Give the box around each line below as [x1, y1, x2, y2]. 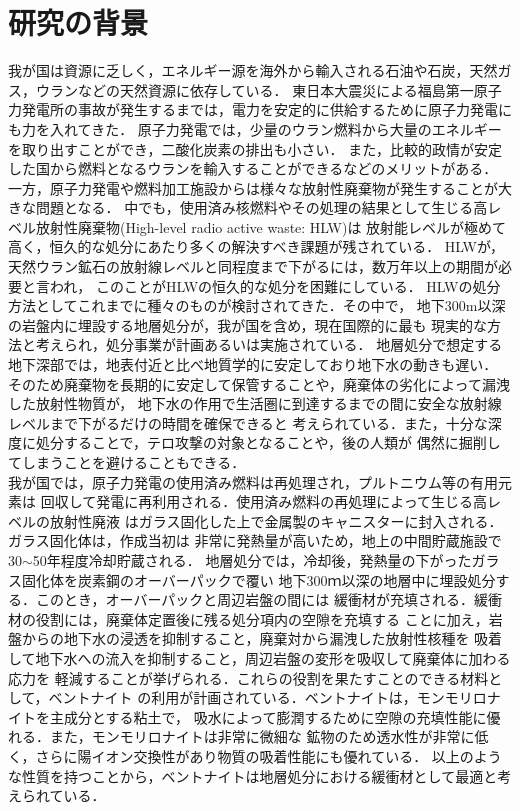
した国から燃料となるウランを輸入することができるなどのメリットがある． [8, 158, 498, 179]
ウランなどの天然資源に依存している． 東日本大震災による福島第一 [35, 79, 474, 100]
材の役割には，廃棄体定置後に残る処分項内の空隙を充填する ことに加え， [8, 608, 489, 629]
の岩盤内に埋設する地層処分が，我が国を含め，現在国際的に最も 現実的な [8, 314, 488, 335]
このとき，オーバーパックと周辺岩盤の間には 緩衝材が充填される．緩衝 [35, 589, 502, 610]
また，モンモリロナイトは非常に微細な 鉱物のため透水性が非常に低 [49, 726, 489, 747]
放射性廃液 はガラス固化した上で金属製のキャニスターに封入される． [49, 510, 503, 531]
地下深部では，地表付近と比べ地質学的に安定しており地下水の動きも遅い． [8, 354, 498, 375]
